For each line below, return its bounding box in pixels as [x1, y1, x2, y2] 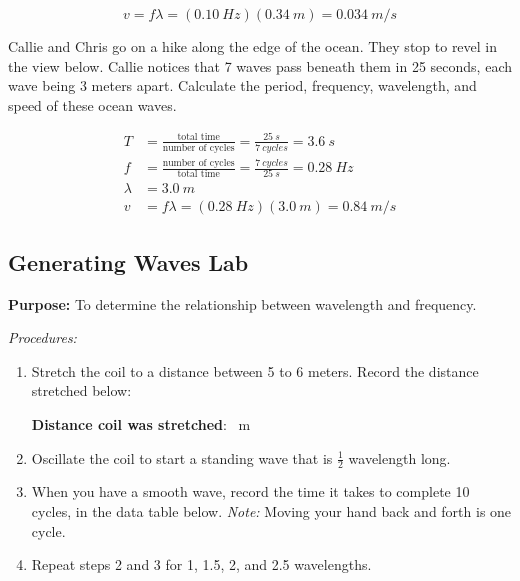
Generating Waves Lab [8, 246, 249, 277]
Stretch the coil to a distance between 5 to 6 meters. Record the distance [31, 360, 479, 381]
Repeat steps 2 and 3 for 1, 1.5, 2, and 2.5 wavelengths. [31, 554, 372, 575]
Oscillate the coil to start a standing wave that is [31, 447, 333, 468]
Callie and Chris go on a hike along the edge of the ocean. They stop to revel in [8, 36, 498, 56]
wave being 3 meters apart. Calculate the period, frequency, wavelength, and [8, 75, 477, 96]
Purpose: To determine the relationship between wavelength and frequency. [8, 293, 477, 314]
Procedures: [8, 327, 77, 348]
